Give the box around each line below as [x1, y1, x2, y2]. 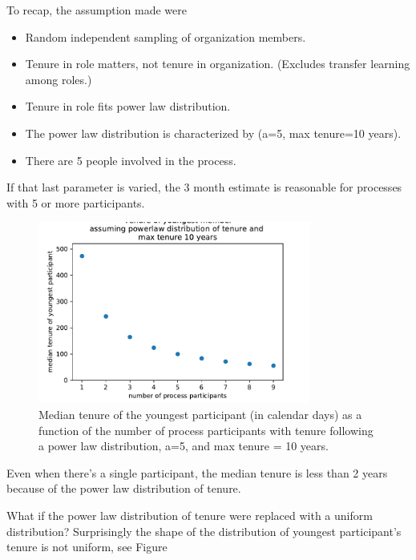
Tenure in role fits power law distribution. [25, 98, 231, 115]
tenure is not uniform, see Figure [6, 538, 168, 555]
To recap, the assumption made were [6, 2, 187, 18]
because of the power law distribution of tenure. [6, 480, 241, 497]
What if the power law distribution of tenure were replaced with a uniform [6, 507, 373, 524]
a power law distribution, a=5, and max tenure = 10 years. [38, 437, 329, 454]
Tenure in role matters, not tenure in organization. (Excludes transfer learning [25, 55, 410, 72]
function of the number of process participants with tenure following [38, 421, 374, 438]
